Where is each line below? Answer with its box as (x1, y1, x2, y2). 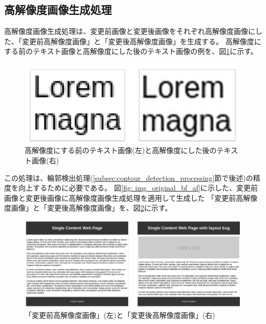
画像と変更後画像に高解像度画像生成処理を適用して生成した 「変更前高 (4, 192, 243, 203)
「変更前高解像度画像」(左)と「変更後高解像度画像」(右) (25, 309, 215, 320)
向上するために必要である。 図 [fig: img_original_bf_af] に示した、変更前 (18, 182, 258, 193)
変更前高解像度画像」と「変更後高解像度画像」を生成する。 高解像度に (22, 35, 261, 46)
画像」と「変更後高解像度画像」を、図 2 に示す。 (11, 202, 172, 213)
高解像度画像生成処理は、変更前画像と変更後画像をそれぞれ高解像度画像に (4, 26, 255, 36)
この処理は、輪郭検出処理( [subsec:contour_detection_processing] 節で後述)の (4, 172, 253, 183)
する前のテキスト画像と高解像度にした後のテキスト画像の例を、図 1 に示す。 (4, 46, 258, 56)
